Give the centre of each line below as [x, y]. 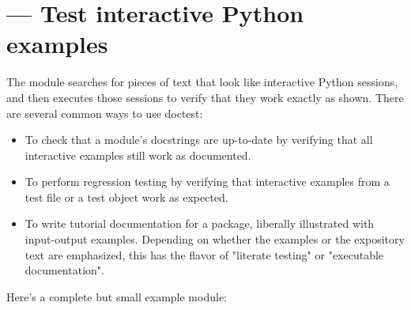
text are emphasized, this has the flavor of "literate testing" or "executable [204, 254]
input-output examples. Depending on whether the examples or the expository [215, 239]
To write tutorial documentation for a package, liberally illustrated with [200, 223]
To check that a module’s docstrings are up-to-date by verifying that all [199, 140]
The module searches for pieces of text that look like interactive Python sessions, [202, 82]
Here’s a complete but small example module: [117, 296]
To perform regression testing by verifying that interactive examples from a [207, 181]
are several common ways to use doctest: [105, 113]
